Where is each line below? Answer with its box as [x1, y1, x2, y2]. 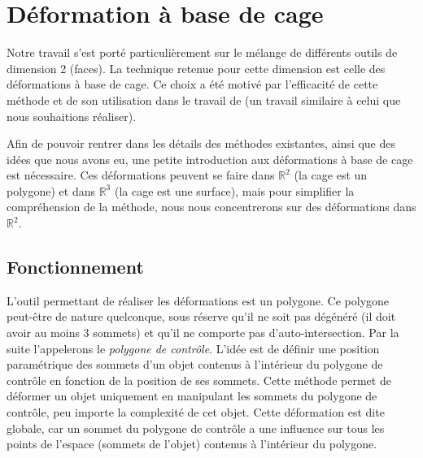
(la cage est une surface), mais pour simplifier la [114, 182, 355, 199]
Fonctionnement [7, 254, 144, 279]
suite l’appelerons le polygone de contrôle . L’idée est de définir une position [7, 339, 380, 356]
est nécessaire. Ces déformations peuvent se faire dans [7, 166, 275, 184]
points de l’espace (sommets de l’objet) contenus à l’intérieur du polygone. [7, 435, 377, 452]
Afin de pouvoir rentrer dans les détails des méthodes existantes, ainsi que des [7, 135, 395, 152]
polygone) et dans [7, 182, 95, 199]
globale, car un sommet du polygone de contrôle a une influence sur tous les [7, 419, 385, 436]
